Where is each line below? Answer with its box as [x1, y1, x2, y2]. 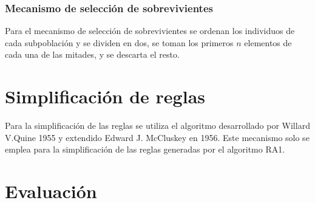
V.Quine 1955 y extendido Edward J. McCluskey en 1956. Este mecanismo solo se [5, 131, 310, 143]
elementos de [244, 36, 292, 49]
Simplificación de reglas [5, 84, 206, 109]
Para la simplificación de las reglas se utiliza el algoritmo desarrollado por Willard [5, 119, 310, 132]
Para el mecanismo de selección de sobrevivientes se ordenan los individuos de [5, 24, 295, 37]
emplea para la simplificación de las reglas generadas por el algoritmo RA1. [5, 143, 285, 156]
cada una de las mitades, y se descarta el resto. [5, 48, 180, 61]
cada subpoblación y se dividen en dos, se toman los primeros [5, 36, 234, 49]
